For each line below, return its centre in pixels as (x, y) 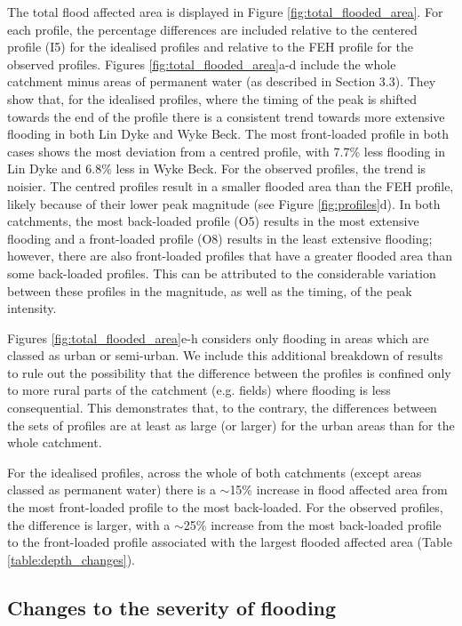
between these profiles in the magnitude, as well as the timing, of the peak (210, 290)
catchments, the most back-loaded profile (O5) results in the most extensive (213, 221)
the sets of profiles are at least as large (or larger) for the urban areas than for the (231, 425)
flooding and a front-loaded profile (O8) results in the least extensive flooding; (220, 238)
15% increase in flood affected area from (339, 490)
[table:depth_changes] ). (71, 559)
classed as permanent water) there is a (112, 490)
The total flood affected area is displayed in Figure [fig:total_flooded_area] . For (225, 12)
